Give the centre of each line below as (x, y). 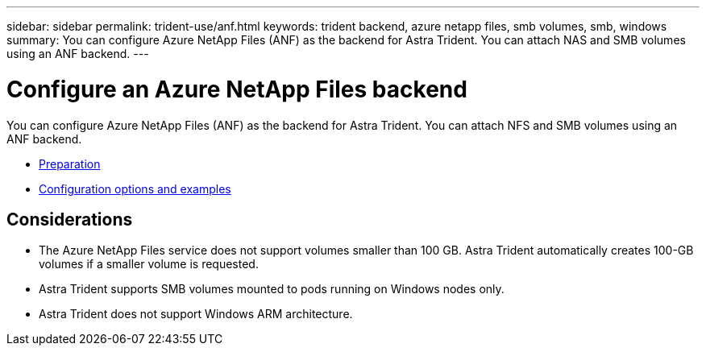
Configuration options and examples (135, 188)
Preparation (70, 164)
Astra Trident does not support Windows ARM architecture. (196, 314)
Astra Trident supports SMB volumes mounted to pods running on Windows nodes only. (272, 289)
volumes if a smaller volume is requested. (149, 264)
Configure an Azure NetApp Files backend (237, 89)
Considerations (70, 219)
